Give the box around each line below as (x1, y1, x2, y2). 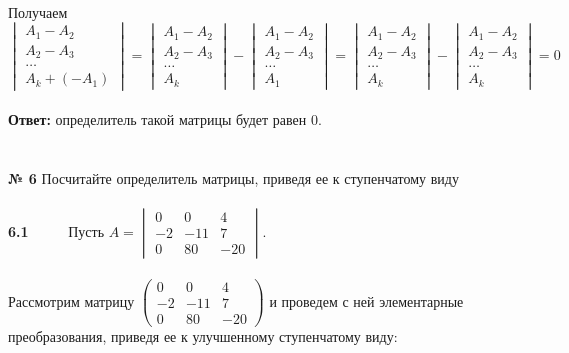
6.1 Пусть (8, 220, 105, 241)
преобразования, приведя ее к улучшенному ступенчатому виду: (8, 325, 398, 346)
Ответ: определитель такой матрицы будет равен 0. (8, 108, 322, 129)
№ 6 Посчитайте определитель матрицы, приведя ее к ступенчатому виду (8, 167, 459, 188)
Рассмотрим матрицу (8, 290, 135, 311)
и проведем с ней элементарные (269, 290, 464, 311)
